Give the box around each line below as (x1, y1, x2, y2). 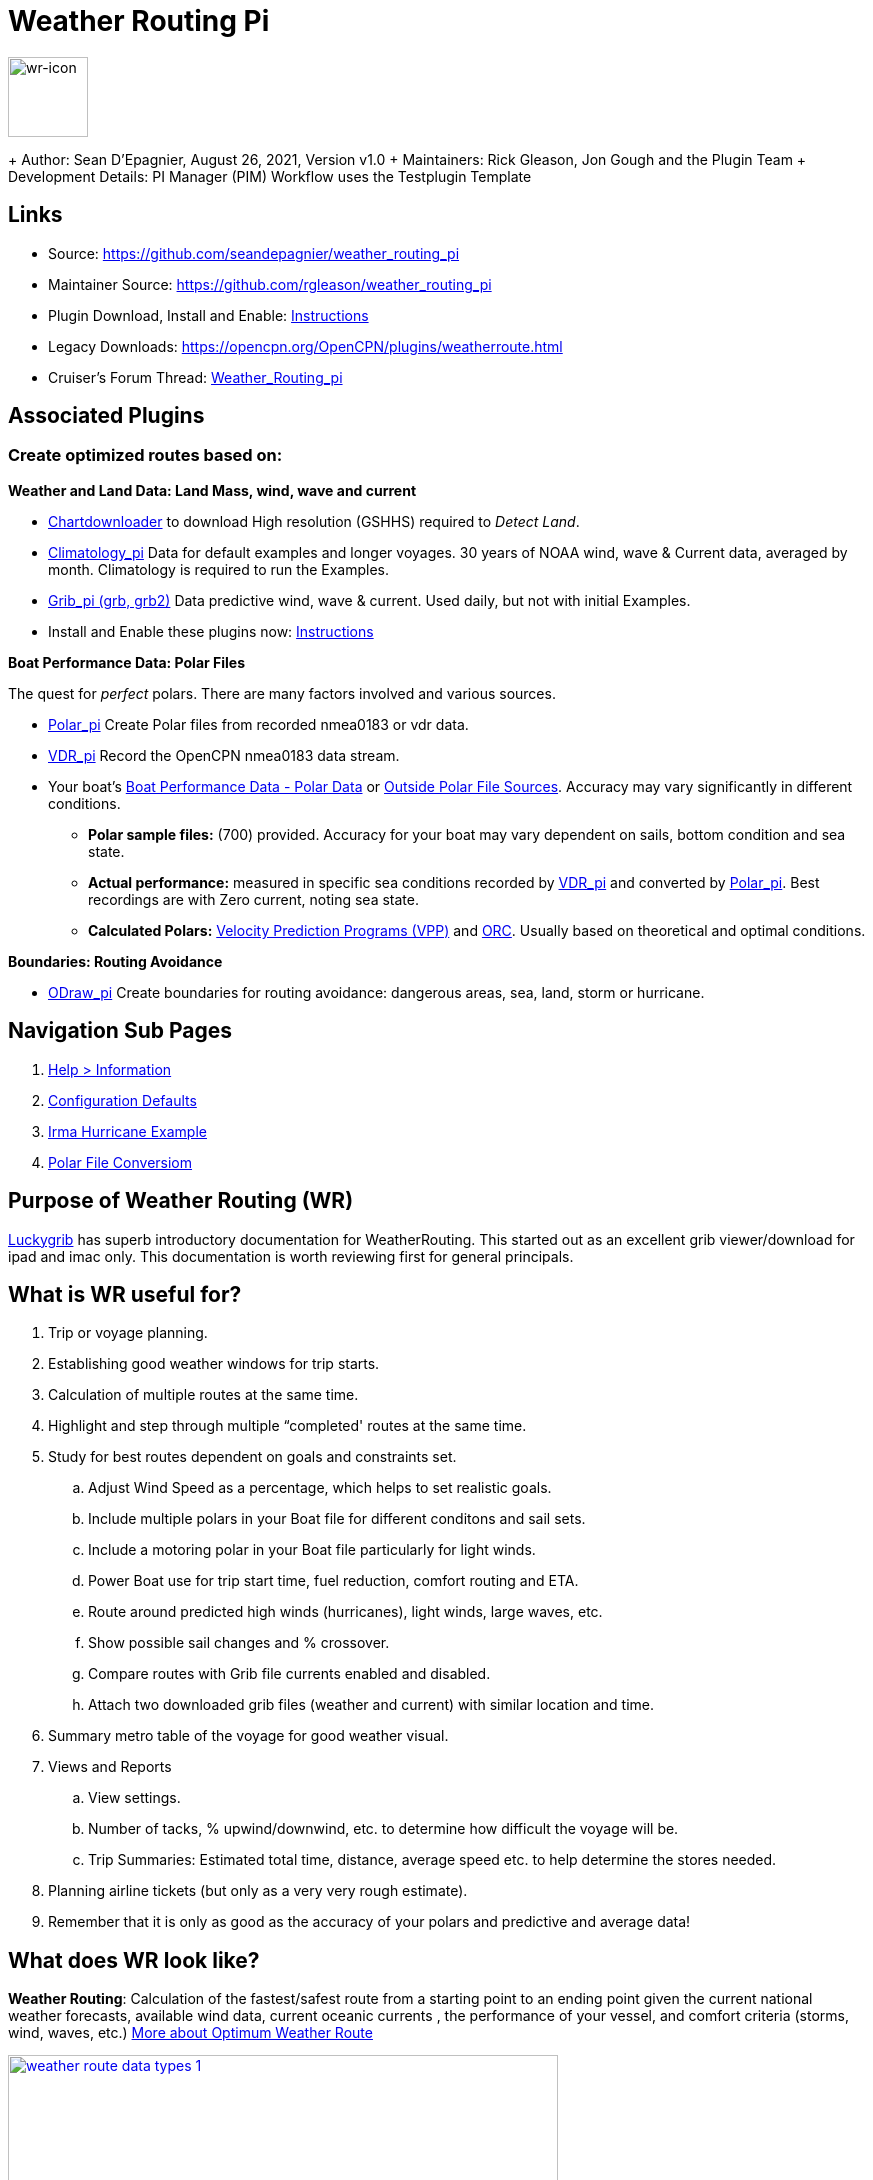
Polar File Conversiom (48, 1153, 193, 1171)
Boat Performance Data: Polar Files (8, 653, 246, 671)
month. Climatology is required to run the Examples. (48, 560, 389, 578)
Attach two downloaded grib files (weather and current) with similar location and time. (88, 1696, 654, 1714)
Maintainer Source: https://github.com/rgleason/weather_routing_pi (48, 275, 492, 293)
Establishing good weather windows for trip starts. (48, 1355, 380, 1373)
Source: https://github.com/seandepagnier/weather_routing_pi (48, 244, 460, 262)
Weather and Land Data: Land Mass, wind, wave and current (8, 481, 417, 499)
